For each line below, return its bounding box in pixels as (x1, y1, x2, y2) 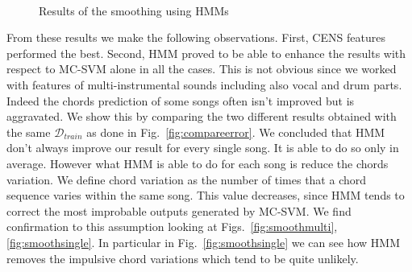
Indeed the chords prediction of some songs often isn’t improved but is (6, 92, 355, 109)
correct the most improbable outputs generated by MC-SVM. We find (6, 202, 352, 219)
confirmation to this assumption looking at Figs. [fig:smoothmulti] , (6, 218, 338, 235)
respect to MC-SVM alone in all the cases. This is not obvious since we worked (6, 60, 397, 77)
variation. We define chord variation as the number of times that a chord (6, 171, 367, 188)
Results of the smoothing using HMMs (39, 2, 229, 19)
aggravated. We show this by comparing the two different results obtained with (6, 108, 397, 125)
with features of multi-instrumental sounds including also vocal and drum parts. (6, 76, 402, 93)
